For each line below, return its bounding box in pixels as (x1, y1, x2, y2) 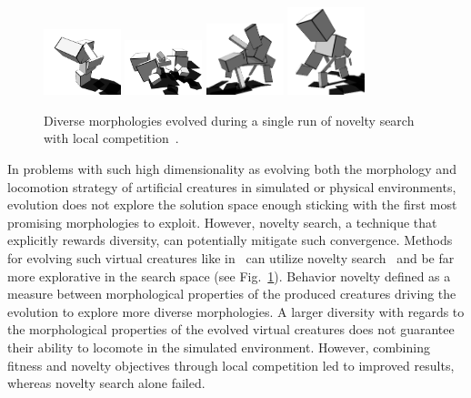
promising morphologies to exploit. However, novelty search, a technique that (7, 212, 437, 231)
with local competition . (44, 128, 179, 148)
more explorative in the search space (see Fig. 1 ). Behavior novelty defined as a (7, 266, 451, 285)
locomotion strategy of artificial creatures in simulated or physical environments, (7, 177, 456, 196)
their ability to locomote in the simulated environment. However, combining (7, 337, 430, 356)
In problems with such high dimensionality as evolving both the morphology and (7, 159, 456, 179)
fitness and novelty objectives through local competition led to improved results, (7, 355, 455, 374)
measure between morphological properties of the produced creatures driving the (7, 284, 456, 303)
